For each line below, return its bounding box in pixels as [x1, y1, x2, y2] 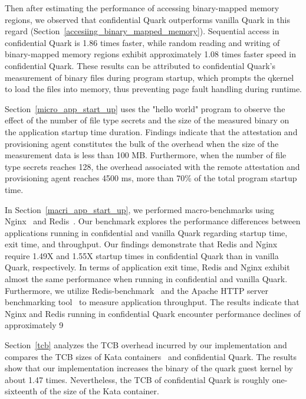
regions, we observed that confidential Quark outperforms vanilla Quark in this [5, 13, 290, 25]
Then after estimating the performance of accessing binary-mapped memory [5, 2, 279, 14]
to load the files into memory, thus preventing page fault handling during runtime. [5, 83, 302, 95]
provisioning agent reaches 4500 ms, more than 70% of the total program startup [5, 172, 297, 184]
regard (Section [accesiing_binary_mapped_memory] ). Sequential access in [5, 25, 279, 37]
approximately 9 [5, 319, 64, 331]
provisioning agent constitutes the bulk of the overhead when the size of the [5, 137, 279, 149]
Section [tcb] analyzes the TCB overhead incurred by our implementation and [5, 339, 287, 351]
